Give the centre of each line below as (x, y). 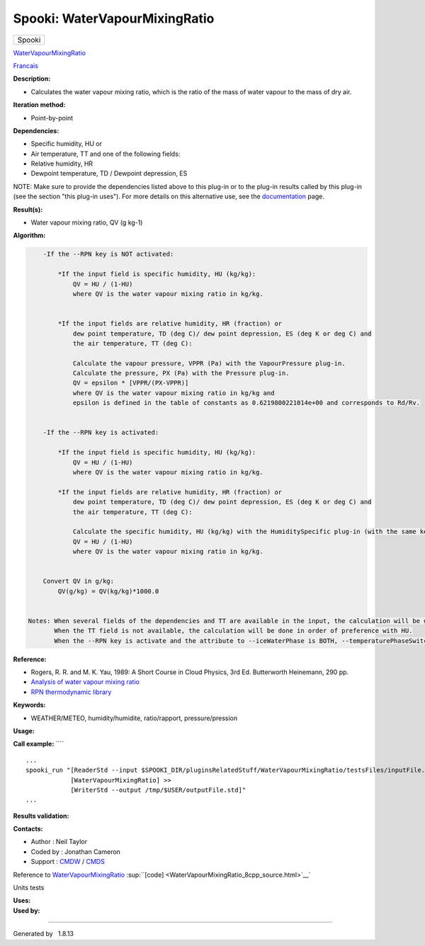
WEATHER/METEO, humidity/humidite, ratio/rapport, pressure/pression (134, 718)
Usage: (24, 731)
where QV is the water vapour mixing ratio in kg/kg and (174, 393)
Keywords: (29, 705)
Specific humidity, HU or (67, 144)
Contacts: (28, 829)
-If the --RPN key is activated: (101, 433)
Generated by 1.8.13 (44, 934)
